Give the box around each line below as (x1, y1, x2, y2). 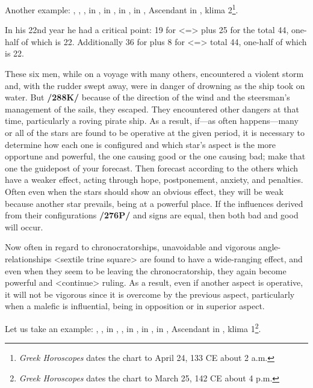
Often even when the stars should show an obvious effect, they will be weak (5, 185, 284, 197)
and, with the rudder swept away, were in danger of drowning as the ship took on (5, 79, 305, 91)
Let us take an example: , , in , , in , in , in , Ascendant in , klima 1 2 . (5, 320, 261, 334)
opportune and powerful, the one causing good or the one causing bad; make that (5, 150, 306, 162)
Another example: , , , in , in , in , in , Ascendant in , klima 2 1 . (5, 2, 238, 16)
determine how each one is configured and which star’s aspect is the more (5, 138, 276, 150)
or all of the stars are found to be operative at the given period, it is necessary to (5, 126, 305, 138)
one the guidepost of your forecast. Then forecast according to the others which (5, 161, 298, 174)
